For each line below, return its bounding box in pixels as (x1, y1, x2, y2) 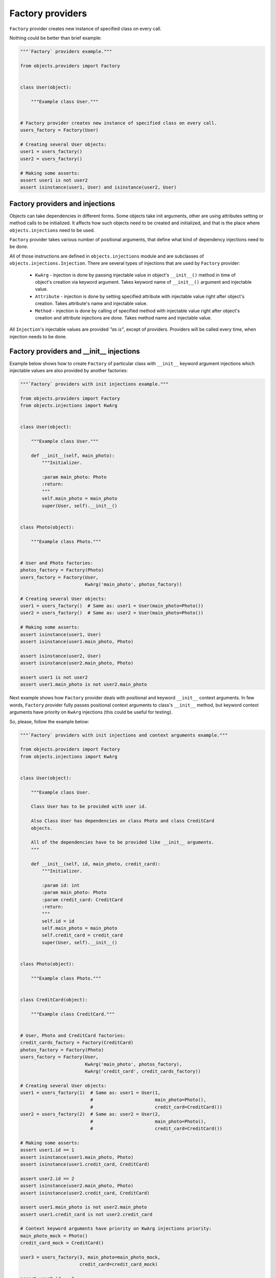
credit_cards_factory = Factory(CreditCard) (20, 1040, 134, 1045)
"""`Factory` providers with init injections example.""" (20, 381, 169, 387)
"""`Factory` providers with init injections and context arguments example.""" (20, 732, 228, 738)
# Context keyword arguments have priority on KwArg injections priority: (20, 1226, 212, 1231)
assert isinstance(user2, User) (20, 653, 102, 659)
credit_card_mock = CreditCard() (20, 1240, 104, 1246)
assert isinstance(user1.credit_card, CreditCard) (20, 1161, 150, 1167)
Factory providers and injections (9, 199, 116, 208)
